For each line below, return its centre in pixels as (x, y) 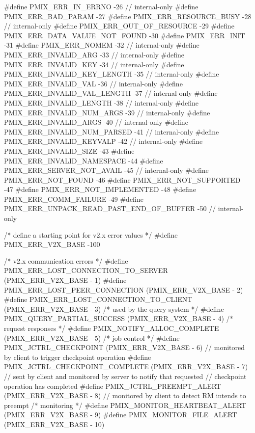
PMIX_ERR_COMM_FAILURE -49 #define (74, 199)
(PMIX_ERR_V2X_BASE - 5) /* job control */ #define (92, 338)
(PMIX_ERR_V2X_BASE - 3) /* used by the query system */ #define (114, 309)
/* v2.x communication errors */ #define (66, 260)
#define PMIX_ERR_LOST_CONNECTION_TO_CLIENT (98, 299)
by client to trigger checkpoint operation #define (78, 357)
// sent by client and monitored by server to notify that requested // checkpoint (125, 376)
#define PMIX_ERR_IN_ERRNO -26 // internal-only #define (101, 6)
